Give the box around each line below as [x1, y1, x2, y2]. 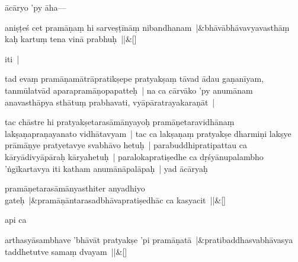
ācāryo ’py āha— [5, 1, 66, 13]
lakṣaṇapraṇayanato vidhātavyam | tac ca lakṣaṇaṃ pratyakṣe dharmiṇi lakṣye [5, 127, 291, 139]
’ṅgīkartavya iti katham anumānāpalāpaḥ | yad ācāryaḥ [5, 162, 208, 174]
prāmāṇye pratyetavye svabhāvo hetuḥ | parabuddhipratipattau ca [5, 139, 248, 151]
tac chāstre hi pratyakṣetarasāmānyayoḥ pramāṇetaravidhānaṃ [5, 116, 235, 128]
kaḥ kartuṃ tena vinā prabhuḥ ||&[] [5, 33, 137, 45]
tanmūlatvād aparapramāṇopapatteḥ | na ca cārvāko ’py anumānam [5, 84, 253, 96]
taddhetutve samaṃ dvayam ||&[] [5, 245, 127, 257]
